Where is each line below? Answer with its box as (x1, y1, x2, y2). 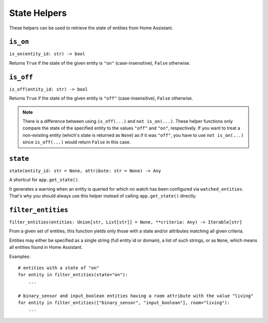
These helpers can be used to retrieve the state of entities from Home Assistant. (9, 25, 173, 31)
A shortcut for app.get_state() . (9, 177, 79, 183)
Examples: (9, 253, 31, 259)
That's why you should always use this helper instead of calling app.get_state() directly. (9, 193, 197, 199)
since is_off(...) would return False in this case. (22, 139, 131, 145)
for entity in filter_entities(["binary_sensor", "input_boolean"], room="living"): (18, 300, 230, 306)
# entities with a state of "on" (18, 265, 99, 271)
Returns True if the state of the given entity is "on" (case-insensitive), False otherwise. (9, 60, 191, 66)
